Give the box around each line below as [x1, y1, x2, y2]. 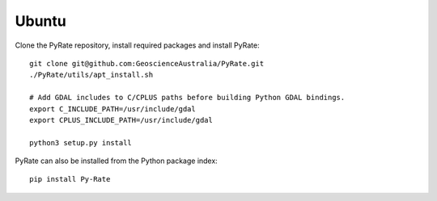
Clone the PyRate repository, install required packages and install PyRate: [15, 40, 260, 50]
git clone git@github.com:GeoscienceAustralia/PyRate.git [29, 59, 265, 68]
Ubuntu [15, 12, 66, 30]
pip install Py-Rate [29, 174, 111, 184]
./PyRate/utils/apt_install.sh [29, 70, 154, 80]
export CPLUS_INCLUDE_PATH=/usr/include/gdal [29, 115, 214, 124]
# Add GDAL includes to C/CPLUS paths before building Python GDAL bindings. [29, 93, 346, 103]
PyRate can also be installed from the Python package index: [15, 156, 218, 165]
